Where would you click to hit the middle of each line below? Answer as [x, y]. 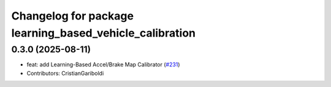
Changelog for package [73, 16]
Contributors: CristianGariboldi [65, 73]
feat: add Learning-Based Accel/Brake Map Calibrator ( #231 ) [103, 64]
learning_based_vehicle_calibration [104, 33]
